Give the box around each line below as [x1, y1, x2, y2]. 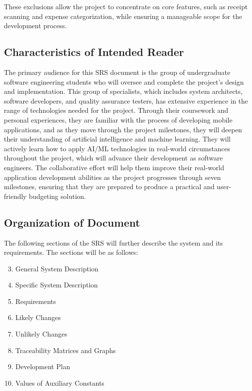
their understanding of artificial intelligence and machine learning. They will [4, 134, 231, 144]
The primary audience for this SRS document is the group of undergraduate [4, 67, 231, 77]
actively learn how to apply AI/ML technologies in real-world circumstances [4, 143, 230, 153]
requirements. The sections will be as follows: [4, 247, 138, 257]
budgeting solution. [29, 191, 86, 201]
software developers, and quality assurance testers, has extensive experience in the [4, 95, 248, 106]
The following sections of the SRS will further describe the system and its [4, 237, 223, 248]
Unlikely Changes [15, 329, 67, 339]
